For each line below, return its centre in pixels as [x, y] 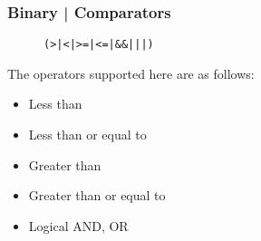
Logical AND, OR [78, 225]
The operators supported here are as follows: [131, 73]
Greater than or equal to [97, 195]
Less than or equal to [87, 135]
